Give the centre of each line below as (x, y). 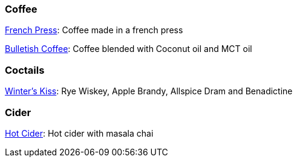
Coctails (25, 70)
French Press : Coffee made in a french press (94, 30)
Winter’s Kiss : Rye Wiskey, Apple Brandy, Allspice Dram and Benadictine (149, 91)
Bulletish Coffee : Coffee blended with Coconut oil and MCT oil (129, 49)
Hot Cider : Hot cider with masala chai (79, 133)
